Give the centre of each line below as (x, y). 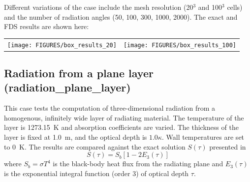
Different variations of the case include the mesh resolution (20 (99, 7)
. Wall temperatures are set (203, 137)
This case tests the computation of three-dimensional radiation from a (110, 108)
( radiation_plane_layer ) (67, 87)
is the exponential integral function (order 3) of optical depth (96, 173)
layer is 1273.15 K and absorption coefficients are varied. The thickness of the (121, 127)
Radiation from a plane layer (79, 73)
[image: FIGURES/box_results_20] (62, 45)
